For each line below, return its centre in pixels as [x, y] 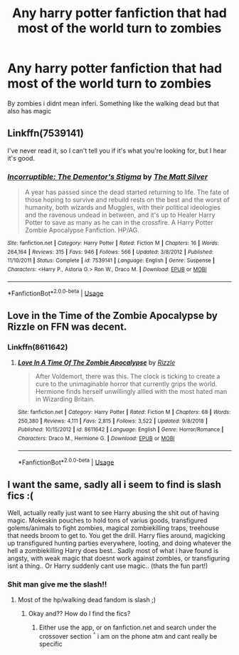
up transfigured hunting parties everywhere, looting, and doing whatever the [119, 543]
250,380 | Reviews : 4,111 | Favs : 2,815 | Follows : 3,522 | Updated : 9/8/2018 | [113, 421]
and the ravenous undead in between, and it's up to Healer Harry [120, 215]
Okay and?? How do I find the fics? [79, 614]
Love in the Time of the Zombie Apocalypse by [113, 315]
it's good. [21, 158]
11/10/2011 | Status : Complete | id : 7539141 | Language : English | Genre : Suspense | [111, 261]
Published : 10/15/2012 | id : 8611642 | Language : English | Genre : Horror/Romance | [121, 430]
